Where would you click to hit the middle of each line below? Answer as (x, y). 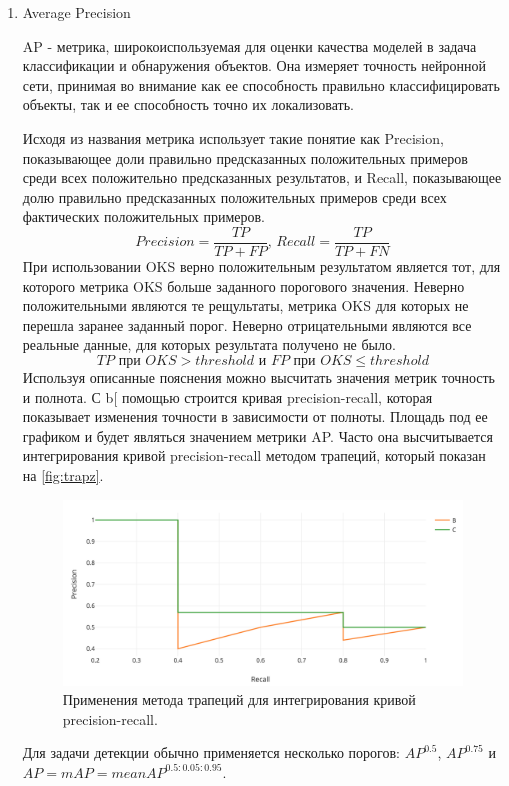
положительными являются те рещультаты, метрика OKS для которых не (245, 305)
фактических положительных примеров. (144, 216)
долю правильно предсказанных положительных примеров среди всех (234, 196)
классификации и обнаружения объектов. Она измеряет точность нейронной (254, 65)
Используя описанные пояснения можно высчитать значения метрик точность (258, 376)
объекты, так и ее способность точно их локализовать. (188, 104)
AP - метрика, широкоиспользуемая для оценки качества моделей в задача (249, 45)
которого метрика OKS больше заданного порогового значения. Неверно (243, 285)
